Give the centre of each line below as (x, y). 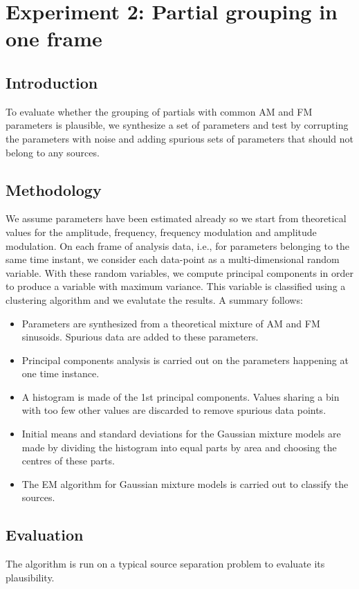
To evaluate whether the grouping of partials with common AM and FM (159, 111)
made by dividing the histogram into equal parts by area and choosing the (179, 447)
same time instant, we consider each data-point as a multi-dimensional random (173, 259)
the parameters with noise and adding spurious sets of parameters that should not (179, 138)
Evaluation (45, 535)
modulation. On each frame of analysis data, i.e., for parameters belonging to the (178, 245)
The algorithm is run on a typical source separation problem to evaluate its (165, 564)
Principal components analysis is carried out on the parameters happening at (185, 360)
